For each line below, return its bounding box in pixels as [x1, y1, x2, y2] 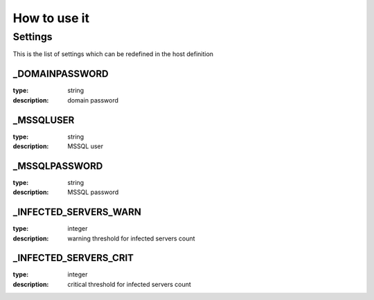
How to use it [12, 10, 90, 26]
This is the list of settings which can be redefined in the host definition [12, 50, 214, 58]
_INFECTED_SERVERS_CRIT [12, 252, 134, 264]
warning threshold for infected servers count [67, 234, 195, 242]
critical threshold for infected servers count [67, 280, 192, 288]
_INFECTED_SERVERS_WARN [12, 206, 141, 218]
